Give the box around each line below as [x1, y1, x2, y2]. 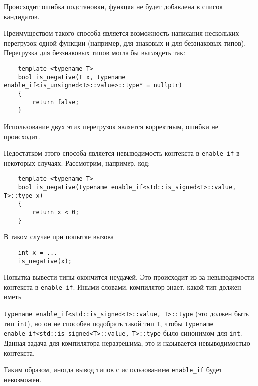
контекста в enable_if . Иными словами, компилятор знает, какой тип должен [4, 281, 241, 292]
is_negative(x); [18, 257, 72, 265]
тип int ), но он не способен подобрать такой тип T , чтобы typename [4, 318, 214, 328]
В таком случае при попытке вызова [4, 231, 114, 242]
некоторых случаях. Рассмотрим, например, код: [4, 157, 150, 168]
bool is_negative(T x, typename [18, 73, 126, 81]
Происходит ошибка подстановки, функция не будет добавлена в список [4, 1, 223, 11]
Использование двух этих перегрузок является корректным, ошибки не [4, 121, 219, 131]
